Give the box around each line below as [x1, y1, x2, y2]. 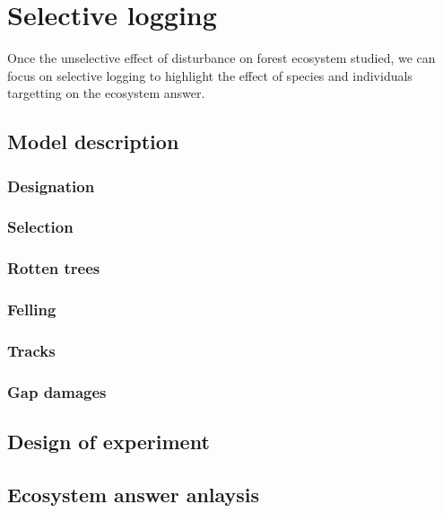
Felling [7, 298, 56, 321]
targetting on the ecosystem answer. [7, 84, 205, 102]
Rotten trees [7, 257, 100, 279]
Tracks [7, 339, 56, 361]
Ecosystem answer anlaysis [7, 480, 260, 508]
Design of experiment [7, 428, 210, 456]
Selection [7, 216, 74, 238]
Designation [7, 174, 95, 197]
